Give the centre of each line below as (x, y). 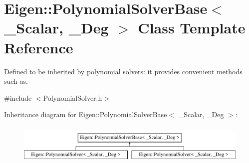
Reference (39, 47)
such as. (16, 81)
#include (18, 97)
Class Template (192, 28)
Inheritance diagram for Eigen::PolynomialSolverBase (86, 114)
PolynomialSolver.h (73, 97)
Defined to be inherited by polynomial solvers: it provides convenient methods (123, 71)
